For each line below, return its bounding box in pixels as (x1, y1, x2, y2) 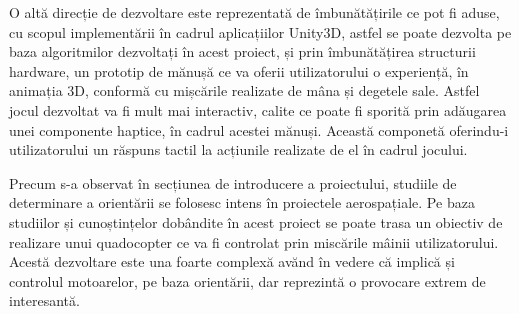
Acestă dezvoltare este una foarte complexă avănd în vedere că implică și (9, 251, 455, 272)
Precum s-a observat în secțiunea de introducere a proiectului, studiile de (9, 172, 457, 193)
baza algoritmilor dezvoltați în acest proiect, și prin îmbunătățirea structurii (9, 41, 476, 62)
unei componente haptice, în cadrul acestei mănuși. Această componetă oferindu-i (9, 119, 509, 140)
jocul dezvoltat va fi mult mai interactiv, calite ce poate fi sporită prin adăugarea (9, 99, 507, 120)
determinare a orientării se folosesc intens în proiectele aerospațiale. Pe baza (9, 192, 475, 213)
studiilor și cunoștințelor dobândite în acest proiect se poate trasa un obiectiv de (9, 211, 503, 232)
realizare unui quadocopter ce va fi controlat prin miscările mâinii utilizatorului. (9, 231, 499, 252)
